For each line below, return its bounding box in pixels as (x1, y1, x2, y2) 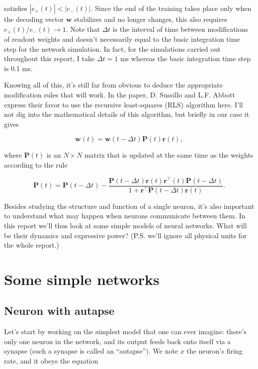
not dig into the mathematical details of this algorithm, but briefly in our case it (4, 109, 250, 119)
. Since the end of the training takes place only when (90, 3, 252, 13)
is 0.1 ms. (4, 63, 33, 73)
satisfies (4, 3, 27, 13)
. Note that (66, 23, 100, 34)
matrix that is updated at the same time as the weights (84, 150, 254, 160)
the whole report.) (4, 240, 59, 250)
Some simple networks (4, 269, 160, 289)
